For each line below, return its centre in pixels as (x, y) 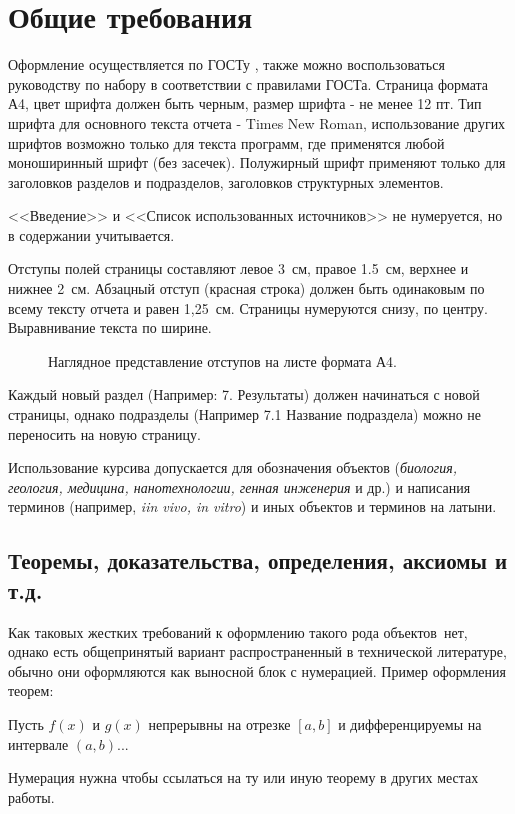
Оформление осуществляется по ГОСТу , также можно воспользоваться (226, 64)
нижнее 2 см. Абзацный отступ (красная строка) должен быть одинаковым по (246, 288)
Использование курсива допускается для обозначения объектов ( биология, (233, 467)
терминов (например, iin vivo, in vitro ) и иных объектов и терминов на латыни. (252, 506)
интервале (38, 743)
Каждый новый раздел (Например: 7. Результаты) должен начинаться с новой (244, 394)
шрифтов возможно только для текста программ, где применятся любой (226, 142)
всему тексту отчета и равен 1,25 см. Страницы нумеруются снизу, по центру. (248, 307)
